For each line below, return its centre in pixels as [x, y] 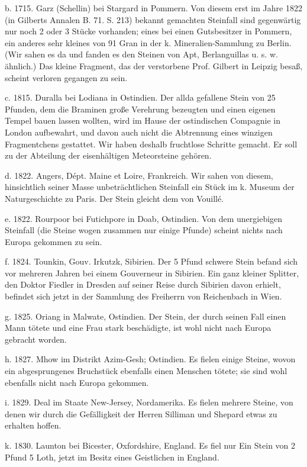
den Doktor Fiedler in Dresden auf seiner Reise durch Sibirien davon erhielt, [143, 284]
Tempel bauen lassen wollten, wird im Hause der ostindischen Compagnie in [143, 120]
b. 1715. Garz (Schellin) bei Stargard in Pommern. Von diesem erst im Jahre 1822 [153, 8]
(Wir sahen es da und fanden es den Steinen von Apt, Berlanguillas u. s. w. [141, 54]
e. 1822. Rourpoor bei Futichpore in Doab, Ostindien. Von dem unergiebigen [144, 218]
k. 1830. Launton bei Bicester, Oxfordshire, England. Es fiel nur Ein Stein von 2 [150, 445]
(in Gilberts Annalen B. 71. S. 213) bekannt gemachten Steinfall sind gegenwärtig [153, 19]
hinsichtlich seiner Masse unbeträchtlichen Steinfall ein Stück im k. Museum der [150, 187]
